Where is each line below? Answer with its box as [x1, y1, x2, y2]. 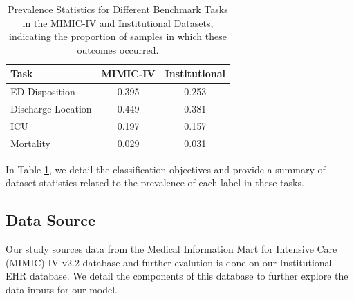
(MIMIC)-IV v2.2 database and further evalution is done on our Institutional [6, 255, 333, 269]
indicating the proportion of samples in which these [9, 29, 227, 43]
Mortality [10, 135, 51, 150]
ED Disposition [10, 84, 75, 99]
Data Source [6, 209, 96, 231]
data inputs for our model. [6, 282, 118, 297]
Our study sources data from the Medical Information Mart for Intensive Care [6, 242, 337, 256]
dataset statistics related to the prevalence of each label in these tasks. [6, 175, 304, 190]
